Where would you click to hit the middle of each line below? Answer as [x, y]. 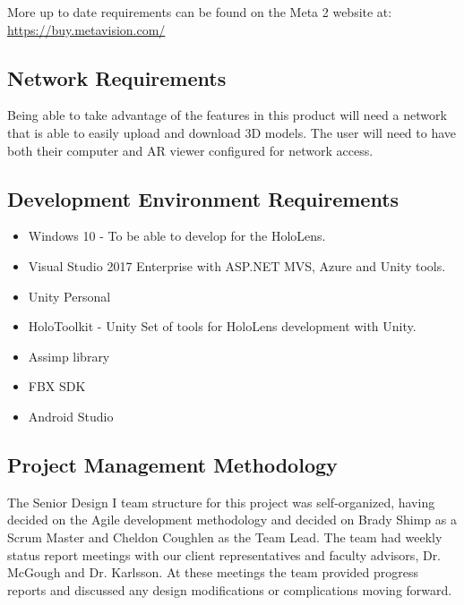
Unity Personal [69, 296]
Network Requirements [117, 77]
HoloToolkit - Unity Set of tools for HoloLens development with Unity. [222, 326]
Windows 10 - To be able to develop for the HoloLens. [177, 236]
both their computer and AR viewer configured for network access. [190, 150]
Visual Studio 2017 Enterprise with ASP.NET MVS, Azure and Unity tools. [237, 265]
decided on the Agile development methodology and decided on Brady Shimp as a [232, 520]
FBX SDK [57, 386]
